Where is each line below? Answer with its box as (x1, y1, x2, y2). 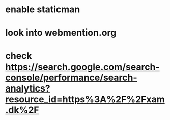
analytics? (5, 82, 50, 94)
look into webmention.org (5, 27, 117, 39)
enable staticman (5, 4, 80, 15)
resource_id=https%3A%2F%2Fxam (5, 93, 165, 105)
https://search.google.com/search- (5, 61, 160, 72)
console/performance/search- (5, 72, 137, 83)
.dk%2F (5, 104, 39, 115)
